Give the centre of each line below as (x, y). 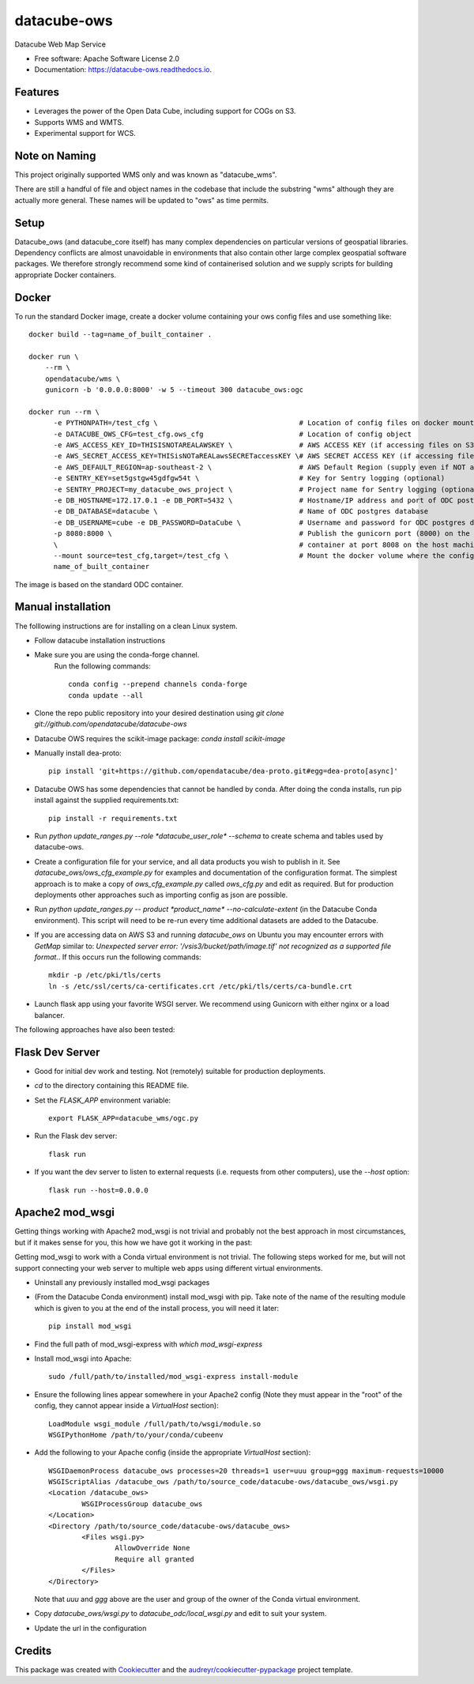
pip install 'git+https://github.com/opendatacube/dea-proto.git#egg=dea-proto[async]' (224, 771)
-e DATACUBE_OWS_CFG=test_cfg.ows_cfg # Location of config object (233, 434)
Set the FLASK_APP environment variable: (103, 1100)
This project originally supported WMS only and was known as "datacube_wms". (146, 175)
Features (37, 92)
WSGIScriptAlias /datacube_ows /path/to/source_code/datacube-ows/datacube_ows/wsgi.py (224, 1482)
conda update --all (106, 695)
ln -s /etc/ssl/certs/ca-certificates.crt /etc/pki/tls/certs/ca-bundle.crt (201, 986)
